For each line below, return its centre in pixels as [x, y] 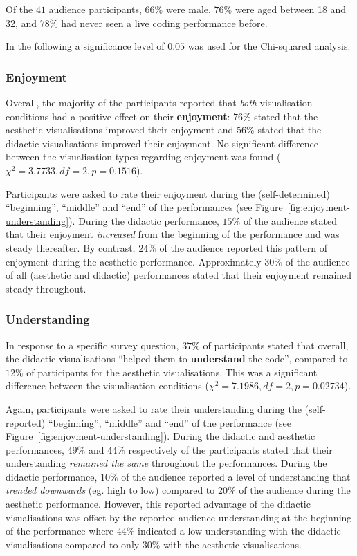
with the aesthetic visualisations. [232, 544]
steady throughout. [46, 288]
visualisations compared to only [73, 544]
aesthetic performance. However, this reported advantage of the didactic [158, 504]
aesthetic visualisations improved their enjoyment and [120, 130]
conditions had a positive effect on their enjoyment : [118, 116]
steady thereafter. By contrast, [71, 247]
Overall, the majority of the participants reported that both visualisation [159, 102]
